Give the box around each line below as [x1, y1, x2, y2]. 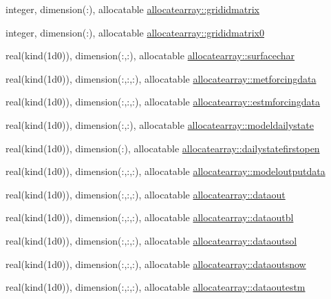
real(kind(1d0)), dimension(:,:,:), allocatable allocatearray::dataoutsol [6, 233, 297, 247]
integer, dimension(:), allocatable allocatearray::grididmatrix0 [6, 25, 265, 39]
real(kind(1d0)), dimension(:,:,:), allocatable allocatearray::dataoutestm [6, 280, 306, 294]
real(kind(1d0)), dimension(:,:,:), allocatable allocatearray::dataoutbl [6, 210, 294, 225]
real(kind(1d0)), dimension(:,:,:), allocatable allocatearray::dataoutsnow [6, 256, 306, 271]
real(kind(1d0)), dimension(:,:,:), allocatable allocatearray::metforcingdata [6, 71, 317, 85]
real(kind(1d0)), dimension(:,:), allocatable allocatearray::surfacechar [6, 48, 295, 63]
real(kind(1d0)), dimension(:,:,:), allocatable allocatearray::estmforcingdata [6, 94, 320, 109]
